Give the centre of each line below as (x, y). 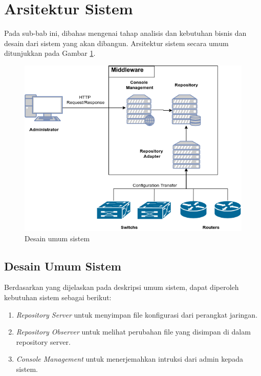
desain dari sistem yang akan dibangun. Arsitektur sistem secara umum (116, 43)
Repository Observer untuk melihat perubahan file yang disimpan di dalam (133, 332)
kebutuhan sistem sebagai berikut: (58, 297)
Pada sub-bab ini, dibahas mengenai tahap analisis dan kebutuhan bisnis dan (125, 33)
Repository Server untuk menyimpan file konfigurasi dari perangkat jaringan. (137, 314)
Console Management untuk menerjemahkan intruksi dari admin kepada (129, 359)
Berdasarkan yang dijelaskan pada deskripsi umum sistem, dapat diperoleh (122, 287)
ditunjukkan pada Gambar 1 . (50, 53)
